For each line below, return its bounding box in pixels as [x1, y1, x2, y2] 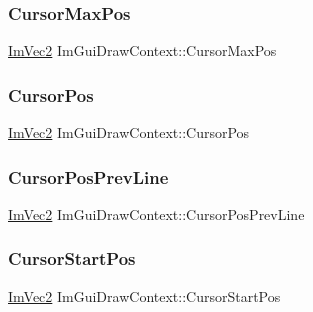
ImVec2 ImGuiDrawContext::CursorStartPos [8, 285, 281, 306]
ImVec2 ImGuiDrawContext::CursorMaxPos [8, 40, 277, 61]
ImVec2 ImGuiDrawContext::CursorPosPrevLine [8, 203, 305, 224]
